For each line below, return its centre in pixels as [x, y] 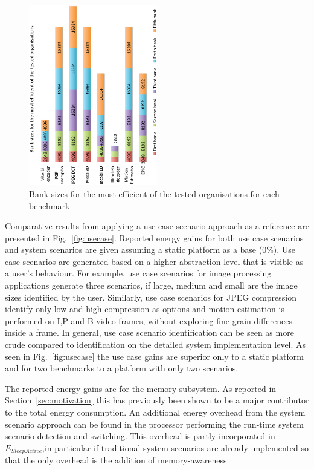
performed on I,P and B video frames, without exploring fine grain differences [149, 320]
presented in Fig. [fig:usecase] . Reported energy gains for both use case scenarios [154, 237]
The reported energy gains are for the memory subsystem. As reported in [141, 388]
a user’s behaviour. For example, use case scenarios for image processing [138, 273]
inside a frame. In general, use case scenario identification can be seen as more [149, 332]
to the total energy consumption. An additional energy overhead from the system [155, 412]
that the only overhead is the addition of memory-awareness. [117, 460]
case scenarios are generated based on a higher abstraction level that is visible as [154, 261]
